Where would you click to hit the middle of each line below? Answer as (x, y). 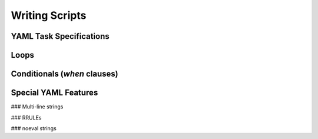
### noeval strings (34, 128)
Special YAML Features (54, 93)
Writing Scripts (49, 15)
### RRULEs (26, 117)
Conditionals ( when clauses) (64, 74)
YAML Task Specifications (60, 36)
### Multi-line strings (37, 107)
